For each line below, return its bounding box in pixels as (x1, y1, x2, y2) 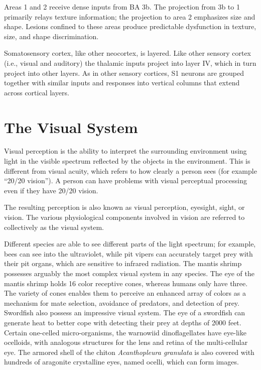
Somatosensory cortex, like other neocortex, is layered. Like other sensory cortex (4, 48, 251, 58)
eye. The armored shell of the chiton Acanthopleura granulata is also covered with (4, 346, 254, 357)
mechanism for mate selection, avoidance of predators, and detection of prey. (4, 297, 239, 308)
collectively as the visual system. (4, 221, 104, 232)
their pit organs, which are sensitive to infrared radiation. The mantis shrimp (4, 258, 242, 269)
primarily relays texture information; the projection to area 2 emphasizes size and (4, 11, 255, 22)
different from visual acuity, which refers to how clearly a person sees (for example (4, 165, 257, 176)
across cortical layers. (4, 87, 69, 97)
